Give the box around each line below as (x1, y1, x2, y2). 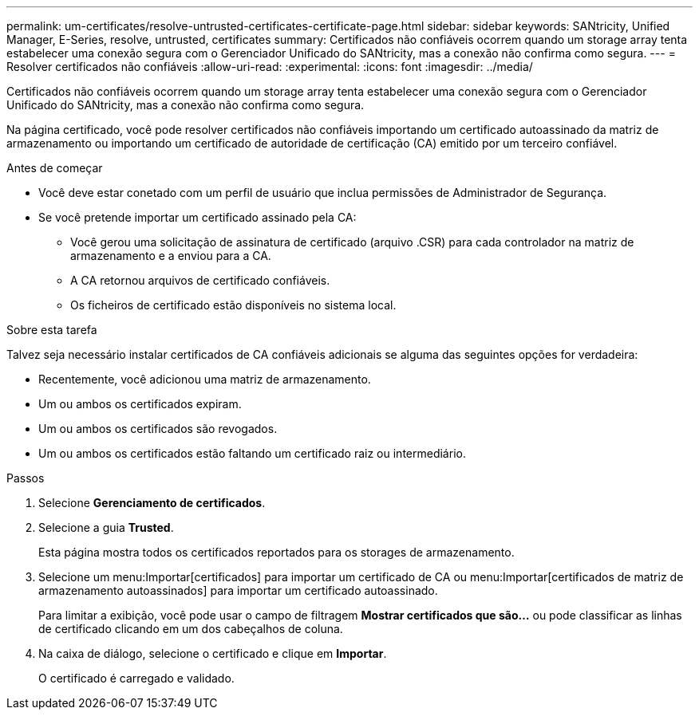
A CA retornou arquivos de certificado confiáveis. (70, 273, 330, 287)
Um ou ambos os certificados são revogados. (38, 422, 278, 435)
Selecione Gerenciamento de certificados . (38, 496, 266, 509)
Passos (6, 471, 45, 485)
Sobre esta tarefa (6, 323, 97, 336)
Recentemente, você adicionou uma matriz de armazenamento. (38, 372, 371, 386)
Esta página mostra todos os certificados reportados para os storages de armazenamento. (38, 545, 515, 559)
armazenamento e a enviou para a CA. (70, 249, 271, 262)
